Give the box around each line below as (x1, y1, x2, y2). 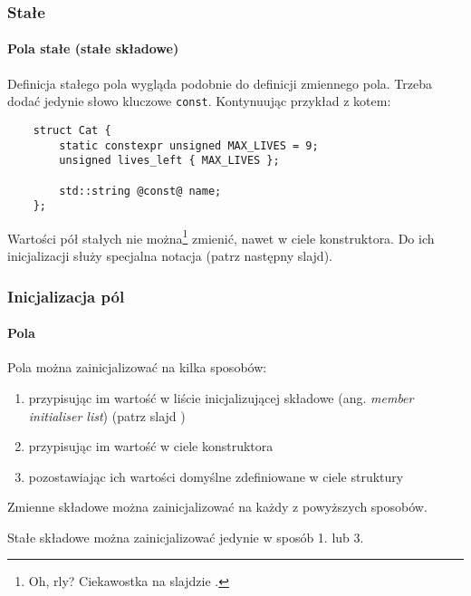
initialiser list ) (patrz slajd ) (28, 406, 186, 425)
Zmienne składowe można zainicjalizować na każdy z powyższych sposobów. (7, 497, 428, 516)
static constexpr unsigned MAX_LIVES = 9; (59, 139, 319, 152)
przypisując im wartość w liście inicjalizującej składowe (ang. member (28, 388, 414, 407)
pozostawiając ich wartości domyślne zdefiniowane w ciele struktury (28, 466, 404, 485)
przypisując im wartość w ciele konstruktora (28, 437, 274, 456)
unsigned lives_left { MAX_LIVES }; (59, 154, 280, 168)
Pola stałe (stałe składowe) (7, 39, 179, 58)
